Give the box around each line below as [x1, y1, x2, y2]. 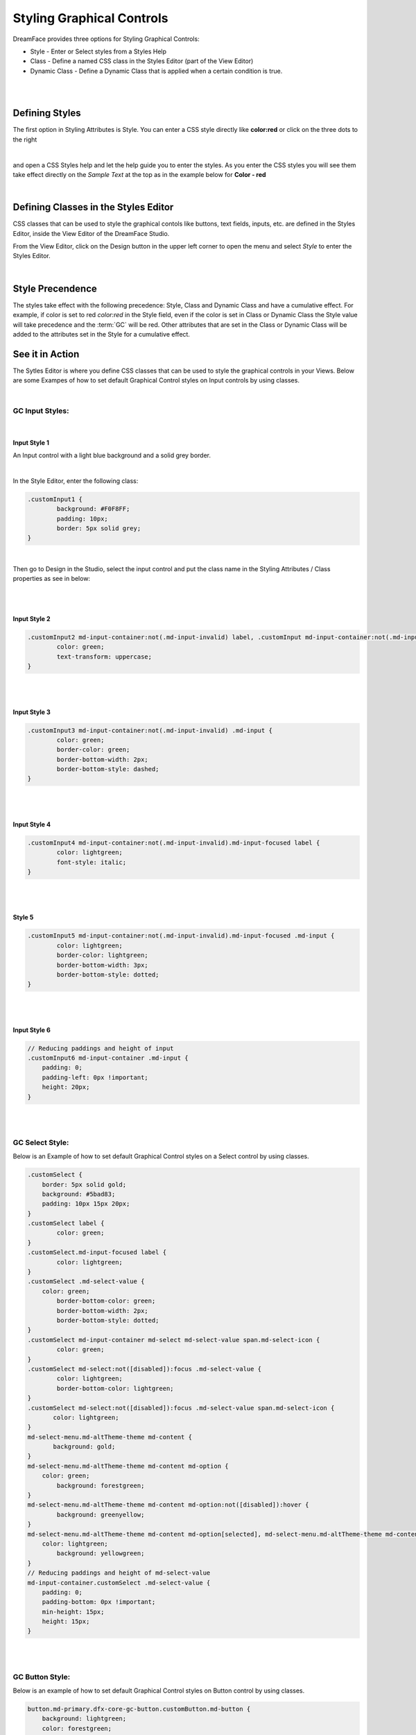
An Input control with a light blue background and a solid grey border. [12, 451, 211, 459]
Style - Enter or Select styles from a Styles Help [30, 47, 166, 56]
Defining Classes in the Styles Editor [12, 201, 174, 213]
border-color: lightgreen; [56, 951, 148, 959]
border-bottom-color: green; [56, 1297, 156, 1305]
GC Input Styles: [12, 406, 69, 416]
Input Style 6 [12, 1026, 51, 1034]
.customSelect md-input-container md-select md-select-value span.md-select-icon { [27, 1336, 320, 1344]
